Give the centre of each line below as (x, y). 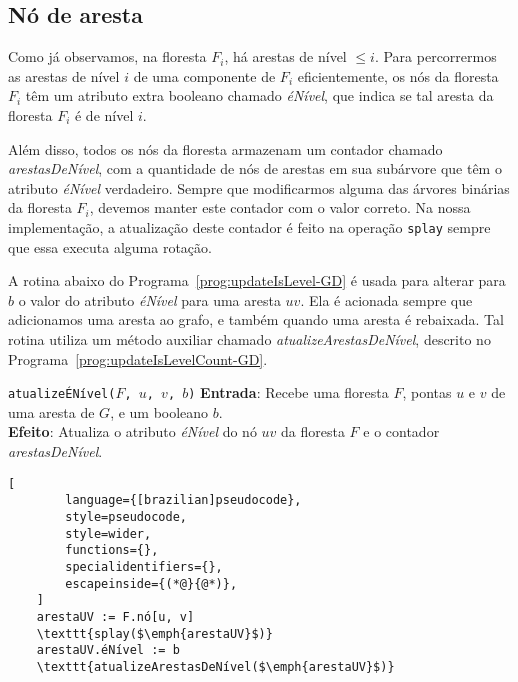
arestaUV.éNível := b (108, 650)
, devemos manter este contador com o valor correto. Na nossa (280, 207)
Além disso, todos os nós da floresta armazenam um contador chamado (225, 148)
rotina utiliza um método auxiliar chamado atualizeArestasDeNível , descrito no (249, 338)
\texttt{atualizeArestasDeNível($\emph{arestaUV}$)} (215, 666)
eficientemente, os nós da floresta (398, 75)
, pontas (427, 392)
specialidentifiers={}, (144, 566)
